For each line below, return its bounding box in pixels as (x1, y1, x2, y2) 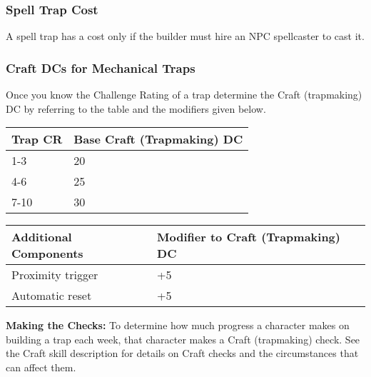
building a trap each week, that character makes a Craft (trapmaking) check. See (6, 331, 360, 346)
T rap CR (11, 131, 63, 148)
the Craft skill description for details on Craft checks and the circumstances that (6, 346, 359, 361)
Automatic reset (11, 287, 92, 304)
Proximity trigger (11, 266, 98, 283)
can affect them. (6, 360, 76, 374)
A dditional (11, 228, 72, 246)
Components (11, 245, 83, 262)
